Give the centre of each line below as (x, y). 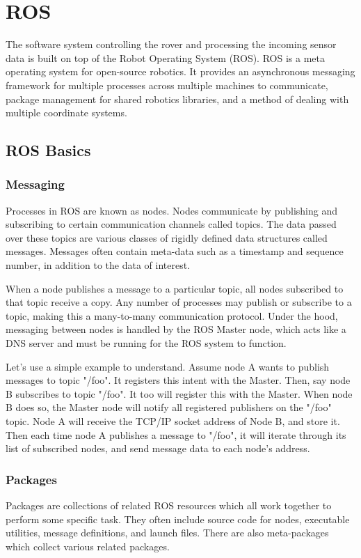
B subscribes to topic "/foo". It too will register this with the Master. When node (179, 393)
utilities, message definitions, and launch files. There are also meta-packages (167, 533)
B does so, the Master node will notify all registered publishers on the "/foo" (169, 407)
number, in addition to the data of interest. (98, 265)
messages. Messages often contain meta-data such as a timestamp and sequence (175, 251)
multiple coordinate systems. (66, 113)
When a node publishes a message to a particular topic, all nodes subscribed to (175, 288)
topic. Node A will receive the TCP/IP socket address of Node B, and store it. (173, 421)
